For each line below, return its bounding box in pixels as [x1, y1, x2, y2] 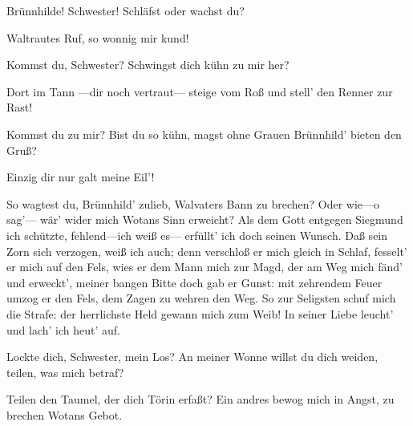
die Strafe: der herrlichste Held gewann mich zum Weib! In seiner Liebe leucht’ [6, 305, 394, 322]
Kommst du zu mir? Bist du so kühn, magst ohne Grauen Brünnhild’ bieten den [6, 125, 402, 142]
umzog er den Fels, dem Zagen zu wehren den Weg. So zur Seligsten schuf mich [6, 290, 396, 306]
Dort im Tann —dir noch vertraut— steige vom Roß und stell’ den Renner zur [6, 83, 393, 99]
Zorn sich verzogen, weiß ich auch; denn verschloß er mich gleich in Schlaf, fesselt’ [6, 242, 407, 259]
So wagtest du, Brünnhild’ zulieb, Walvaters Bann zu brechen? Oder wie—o [6, 195, 380, 212]
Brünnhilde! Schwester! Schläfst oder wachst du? [6, 2, 245, 18]
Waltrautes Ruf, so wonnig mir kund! [6, 29, 189, 46]
